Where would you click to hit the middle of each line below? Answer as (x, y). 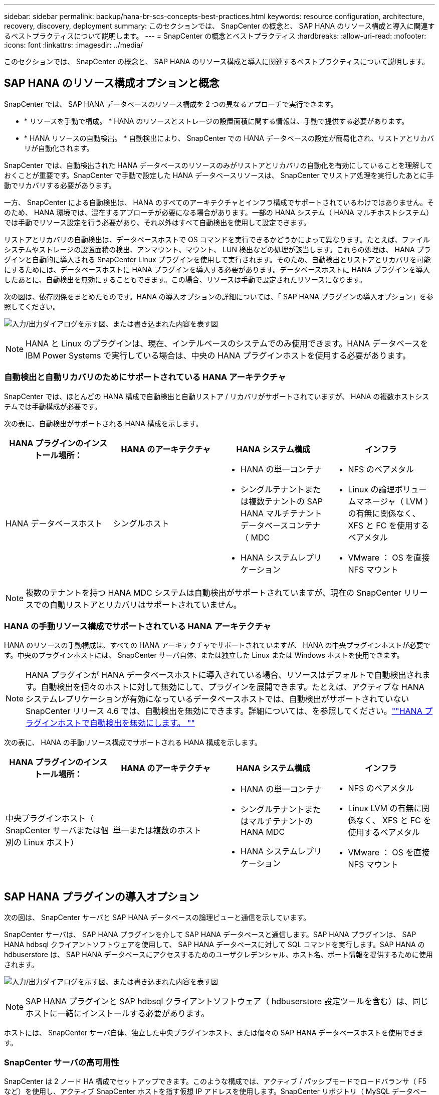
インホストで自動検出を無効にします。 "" (118, 723)
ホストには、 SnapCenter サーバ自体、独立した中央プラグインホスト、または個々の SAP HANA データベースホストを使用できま (214, 1033)
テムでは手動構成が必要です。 (53, 406)
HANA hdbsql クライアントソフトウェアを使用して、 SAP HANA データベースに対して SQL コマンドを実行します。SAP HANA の (214, 945)
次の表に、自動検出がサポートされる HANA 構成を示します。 (103, 423)
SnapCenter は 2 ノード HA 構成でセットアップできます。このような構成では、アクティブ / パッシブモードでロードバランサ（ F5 (215, 1081)
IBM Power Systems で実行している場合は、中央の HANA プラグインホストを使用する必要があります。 (218, 355)
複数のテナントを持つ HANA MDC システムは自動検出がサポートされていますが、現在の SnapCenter (213, 592)
